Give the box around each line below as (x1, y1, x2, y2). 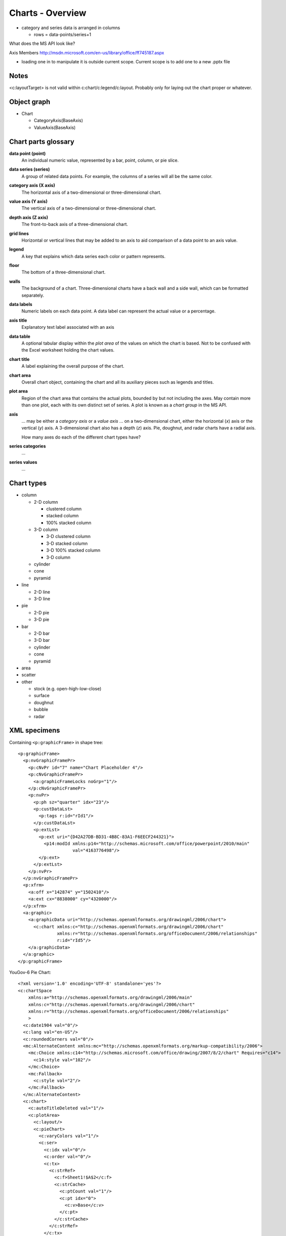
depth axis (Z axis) (9, 214, 48, 220)
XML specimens (9, 726, 60, 735)
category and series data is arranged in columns (21, 25, 121, 31)
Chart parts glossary (9, 137, 75, 146)
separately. (21, 292, 44, 298)
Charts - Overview (9, 7, 86, 18)
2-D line (34, 589, 50, 595)
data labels (9, 302, 33, 308)
